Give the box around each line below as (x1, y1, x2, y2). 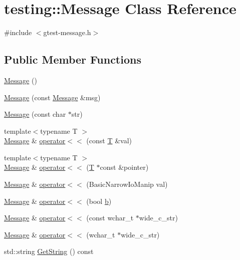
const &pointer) (100, 162, 149, 172)
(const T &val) (86, 135, 132, 146)
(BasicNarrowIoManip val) (86, 179, 168, 189)
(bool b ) (86, 195, 112, 206)
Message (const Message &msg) (4, 92, 101, 102)
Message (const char (4, 109, 66, 119)
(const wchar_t (86, 212, 134, 223)
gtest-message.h (43, 27, 91, 38)
